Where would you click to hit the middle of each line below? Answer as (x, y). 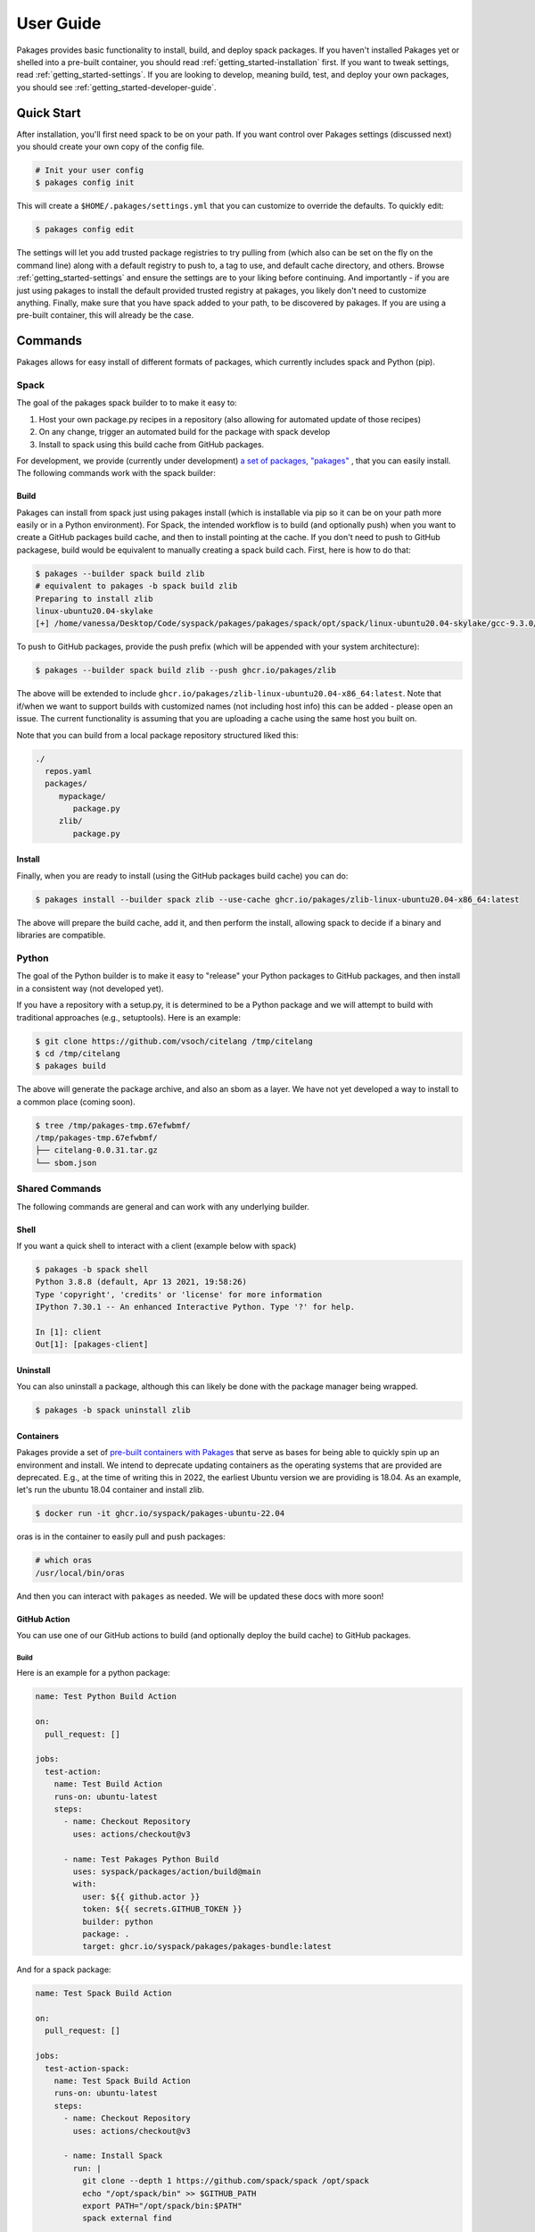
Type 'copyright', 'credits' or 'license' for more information (179, 1294)
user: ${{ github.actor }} (141, 1896)
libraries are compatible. (61, 935)
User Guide (59, 23)
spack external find (127, 2218)
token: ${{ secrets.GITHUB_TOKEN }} (162, 1909)
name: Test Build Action (108, 1784)
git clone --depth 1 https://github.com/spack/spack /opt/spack (226, 2181)
